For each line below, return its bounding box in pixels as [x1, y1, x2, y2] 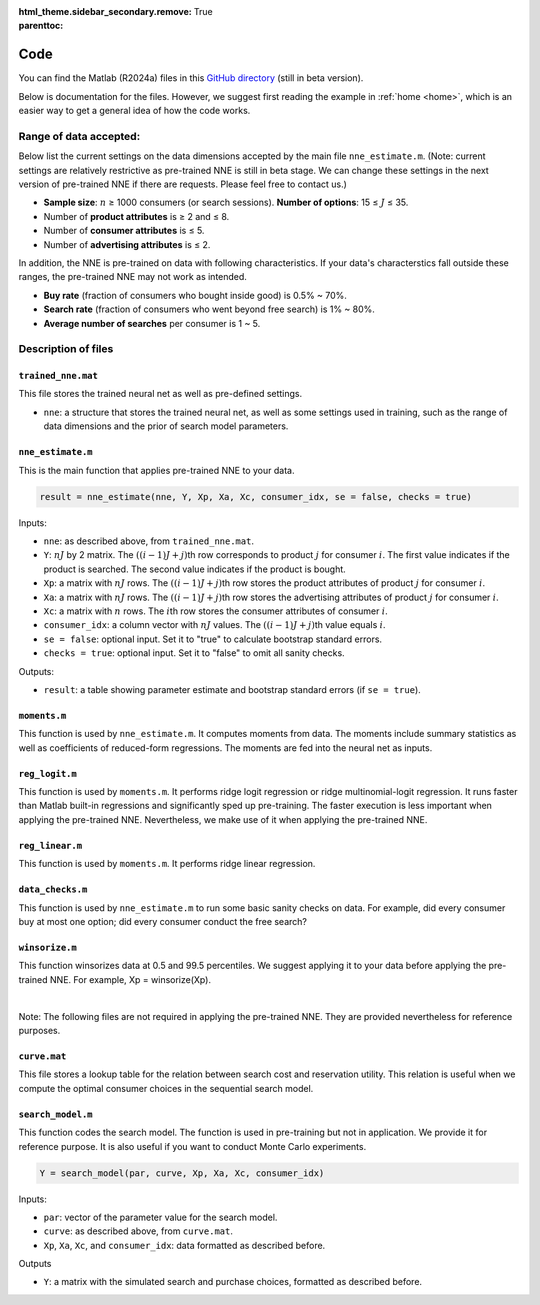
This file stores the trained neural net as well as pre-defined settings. [18, 388, 303, 400]
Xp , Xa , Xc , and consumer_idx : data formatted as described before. [43, 1239, 326, 1251]
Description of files [18, 342, 114, 356]
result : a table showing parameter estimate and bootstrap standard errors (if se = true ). [43, 683, 422, 695]
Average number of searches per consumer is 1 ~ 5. [43, 317, 261, 329]
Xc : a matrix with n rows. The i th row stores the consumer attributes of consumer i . [43, 605, 389, 617]
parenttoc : [18, 20, 64, 32]
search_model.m [18, 1108, 94, 1120]
